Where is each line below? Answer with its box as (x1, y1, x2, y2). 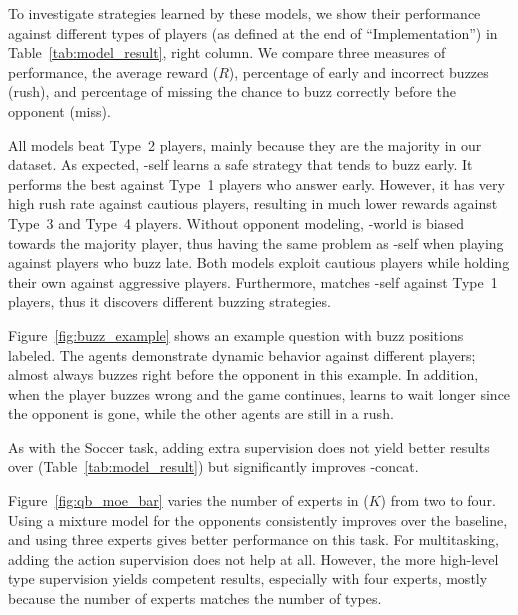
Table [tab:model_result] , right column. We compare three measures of (8, 42, 446, 63)
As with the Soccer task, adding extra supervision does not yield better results (8, 436, 490, 457)
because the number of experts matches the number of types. (8, 588, 382, 609)
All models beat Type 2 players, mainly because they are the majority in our (8, 134, 482, 155)
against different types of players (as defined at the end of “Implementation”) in (8, 22, 498, 43)
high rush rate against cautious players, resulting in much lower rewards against (8, 193, 498, 214)
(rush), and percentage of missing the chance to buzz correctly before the (8, 81, 457, 102)
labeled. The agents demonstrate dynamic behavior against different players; (8, 344, 476, 365)
